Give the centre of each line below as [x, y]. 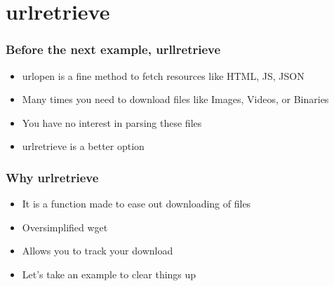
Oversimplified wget [65, 227]
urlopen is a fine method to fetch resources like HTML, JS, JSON [163, 75]
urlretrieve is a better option [83, 146]
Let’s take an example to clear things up [109, 274]
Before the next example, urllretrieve [113, 49]
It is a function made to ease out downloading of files [136, 204]
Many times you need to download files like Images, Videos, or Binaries [175, 99]
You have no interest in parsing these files [112, 122]
